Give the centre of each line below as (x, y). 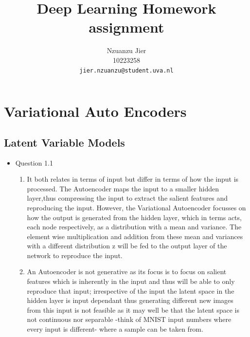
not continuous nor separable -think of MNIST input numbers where (129, 319)
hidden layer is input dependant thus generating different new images (130, 300)
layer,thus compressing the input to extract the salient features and (127, 198)
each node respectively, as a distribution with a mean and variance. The (134, 227)
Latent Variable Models (64, 142)
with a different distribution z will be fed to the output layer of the (127, 246)
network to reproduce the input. (75, 255)
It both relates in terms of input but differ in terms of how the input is (133, 179)
